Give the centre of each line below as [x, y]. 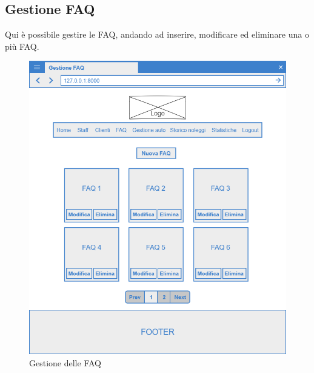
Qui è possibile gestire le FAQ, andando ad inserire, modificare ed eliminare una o [157, 34]
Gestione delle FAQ [65, 362]
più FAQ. [22, 46]
